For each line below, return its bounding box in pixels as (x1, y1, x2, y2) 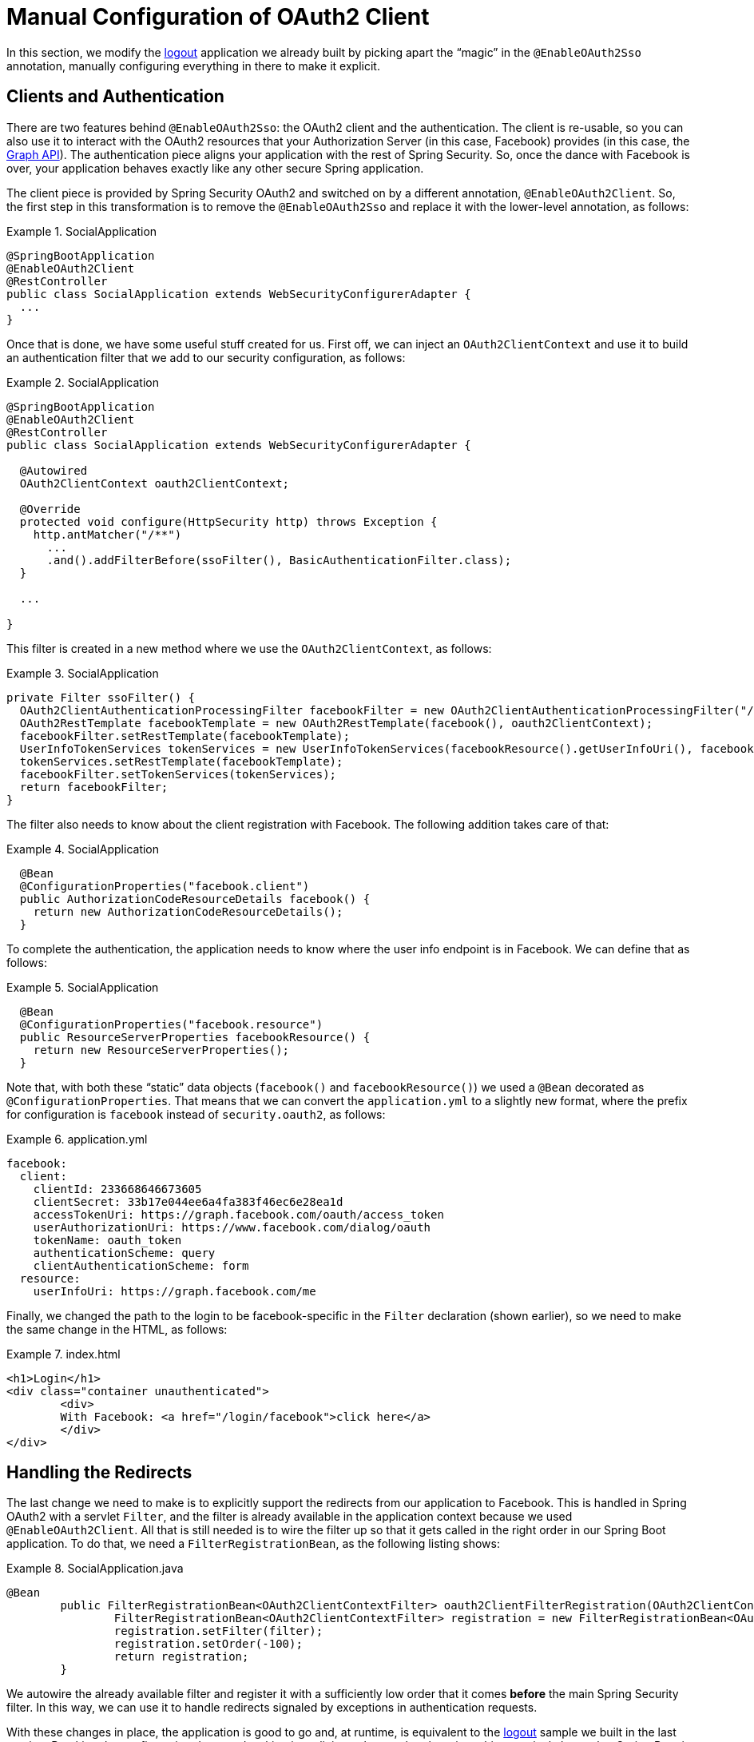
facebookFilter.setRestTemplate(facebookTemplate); (19, 729, 350, 742)
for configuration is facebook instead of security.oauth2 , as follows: (6, 1107, 386, 1121)
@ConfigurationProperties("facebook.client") (19, 879, 310, 893)
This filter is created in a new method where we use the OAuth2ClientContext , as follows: (6, 641, 492, 655)
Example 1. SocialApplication (6, 224, 157, 238)
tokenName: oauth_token (33, 1233, 182, 1247)
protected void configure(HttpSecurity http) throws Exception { (19, 515, 438, 528)
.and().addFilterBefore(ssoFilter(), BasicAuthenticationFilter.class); (46, 553, 512, 567)
